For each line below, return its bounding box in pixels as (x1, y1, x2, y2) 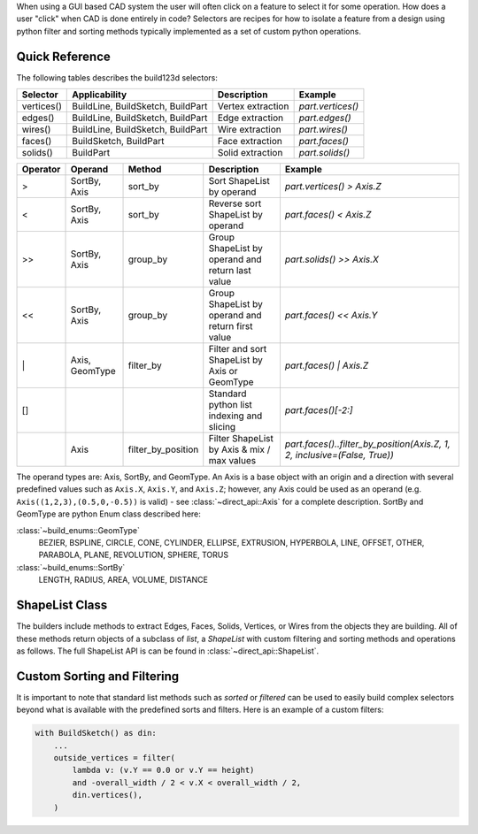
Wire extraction (217, 124, 282, 136)
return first (208, 320, 253, 333)
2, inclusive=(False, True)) (284, 449, 394, 462)
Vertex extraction (217, 100, 289, 112)
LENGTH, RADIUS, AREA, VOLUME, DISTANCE (38, 575, 208, 585)
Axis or (208, 365, 238, 378)
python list (208, 399, 252, 411)
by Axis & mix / (208, 443, 271, 455)
